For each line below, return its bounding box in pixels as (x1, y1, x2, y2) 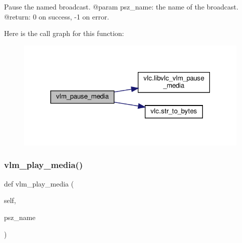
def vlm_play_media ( (4, 178, 74, 188)
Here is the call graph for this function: (4, 28, 124, 38)
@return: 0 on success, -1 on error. (4, 11, 109, 21)
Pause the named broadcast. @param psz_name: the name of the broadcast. (4, 1, 238, 11)
